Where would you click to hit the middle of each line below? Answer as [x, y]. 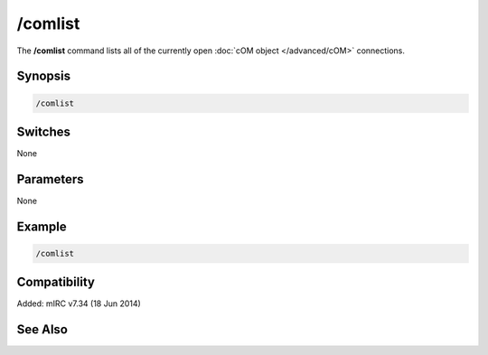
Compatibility [56, 282]
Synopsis [44, 76]
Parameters [50, 179]
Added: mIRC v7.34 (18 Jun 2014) [79, 304]
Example [42, 226]
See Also [42, 330]
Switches [44, 131]
